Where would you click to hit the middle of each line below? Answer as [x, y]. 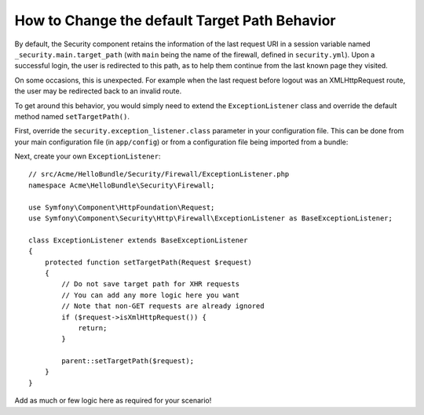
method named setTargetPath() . [72, 116]
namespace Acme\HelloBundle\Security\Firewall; [122, 185]
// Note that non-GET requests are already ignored [163, 306]
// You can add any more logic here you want [150, 295]
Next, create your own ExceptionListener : [88, 156]
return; [93, 328]
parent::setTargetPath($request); [128, 361]
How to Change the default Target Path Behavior [175, 20]
